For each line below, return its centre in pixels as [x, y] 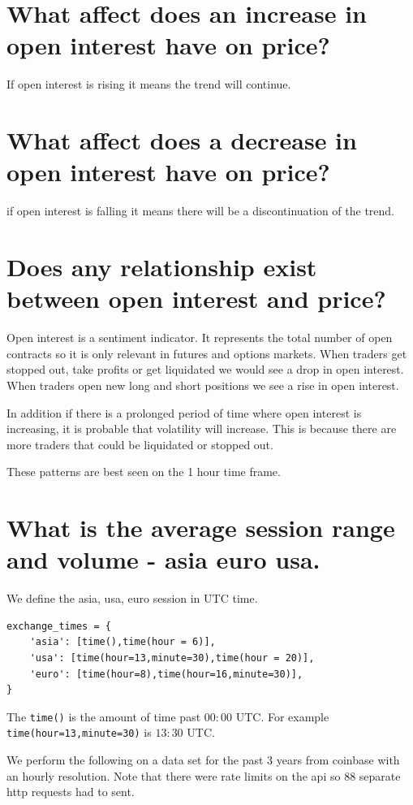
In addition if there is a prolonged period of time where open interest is [184, 412]
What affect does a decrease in [182, 140]
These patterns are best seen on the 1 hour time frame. [144, 472]
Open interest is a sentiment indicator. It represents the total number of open [200, 338]
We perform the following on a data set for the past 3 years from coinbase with [203, 760]
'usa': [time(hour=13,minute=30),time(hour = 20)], [172, 658]
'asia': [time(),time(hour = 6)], [123, 642]
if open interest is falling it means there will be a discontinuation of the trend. [201, 211]
